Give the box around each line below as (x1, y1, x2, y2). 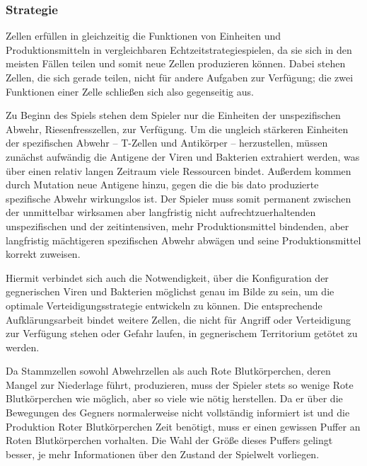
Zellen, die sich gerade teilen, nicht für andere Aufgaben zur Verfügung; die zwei (6, 70, 354, 84)
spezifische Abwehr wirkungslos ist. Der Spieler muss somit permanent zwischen (6, 191, 351, 205)
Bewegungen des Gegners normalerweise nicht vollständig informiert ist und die (6, 405, 350, 420)
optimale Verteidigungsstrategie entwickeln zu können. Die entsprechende (6, 297, 322, 312)
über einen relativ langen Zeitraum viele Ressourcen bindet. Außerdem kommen (6, 163, 351, 178)
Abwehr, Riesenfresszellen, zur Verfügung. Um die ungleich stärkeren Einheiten (6, 121, 349, 136)
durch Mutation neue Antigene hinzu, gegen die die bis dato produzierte (6, 177, 319, 192)
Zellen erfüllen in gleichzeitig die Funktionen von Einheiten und (6, 28, 281, 43)
